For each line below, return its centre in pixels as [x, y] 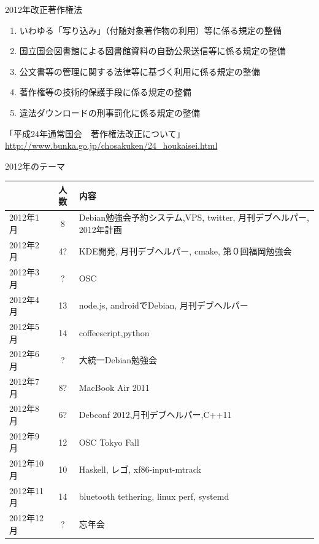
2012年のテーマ [35, 166]
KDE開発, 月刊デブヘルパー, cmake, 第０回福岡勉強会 [185, 250]
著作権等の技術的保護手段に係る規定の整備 [105, 92]
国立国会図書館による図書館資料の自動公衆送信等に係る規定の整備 [152, 51]
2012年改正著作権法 [44, 9]
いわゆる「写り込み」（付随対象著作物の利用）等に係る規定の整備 [150, 30]
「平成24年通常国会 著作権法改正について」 [95, 133]
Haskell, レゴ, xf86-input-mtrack [140, 469]
